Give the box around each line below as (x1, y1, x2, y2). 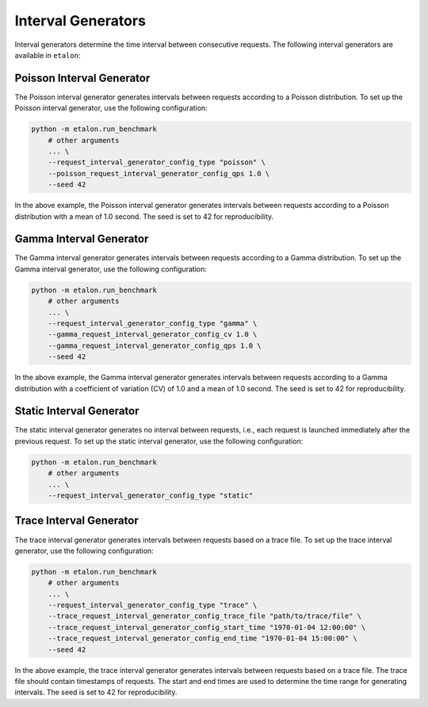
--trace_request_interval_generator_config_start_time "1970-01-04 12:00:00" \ (48, 623, 366, 632)
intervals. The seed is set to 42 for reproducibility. (14, 687, 178, 697)
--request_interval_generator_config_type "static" (48, 491, 254, 500)
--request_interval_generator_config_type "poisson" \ (48, 158, 266, 167)
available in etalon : (14, 50, 81, 60)
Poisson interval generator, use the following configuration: (14, 103, 208, 113)
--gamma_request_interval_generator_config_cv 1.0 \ (48, 330, 258, 339)
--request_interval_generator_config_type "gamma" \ (48, 319, 258, 328)
